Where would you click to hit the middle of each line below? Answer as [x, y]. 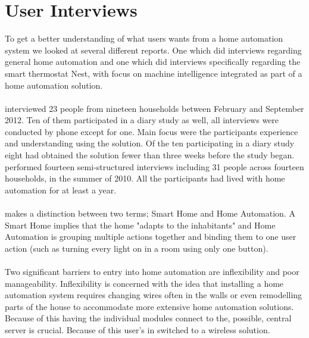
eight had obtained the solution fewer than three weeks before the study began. [150, 155]
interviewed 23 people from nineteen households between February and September [154, 108]
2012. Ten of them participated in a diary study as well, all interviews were [142, 120]
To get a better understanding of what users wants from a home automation [144, 38]
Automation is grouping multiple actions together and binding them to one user [151, 237]
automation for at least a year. [61, 190]
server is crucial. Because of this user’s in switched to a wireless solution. [138, 329]
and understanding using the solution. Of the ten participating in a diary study [150, 143]
